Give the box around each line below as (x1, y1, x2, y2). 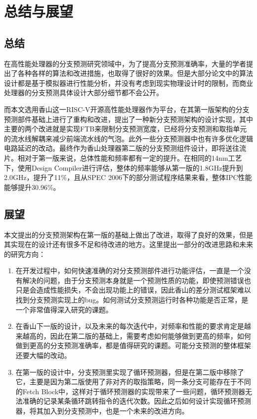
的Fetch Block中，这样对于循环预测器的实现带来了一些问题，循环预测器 (15, 386, 246, 396)
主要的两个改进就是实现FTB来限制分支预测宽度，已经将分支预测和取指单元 (4, 123, 247, 134)
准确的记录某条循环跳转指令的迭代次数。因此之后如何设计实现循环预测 (22, 396, 251, 406)
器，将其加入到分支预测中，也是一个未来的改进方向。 (15, 406, 189, 416)
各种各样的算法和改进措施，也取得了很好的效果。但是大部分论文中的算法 (17, 68, 253, 78)
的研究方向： (4, 248, 45, 259)
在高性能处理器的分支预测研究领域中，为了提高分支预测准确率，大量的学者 (4, 58, 246, 68)
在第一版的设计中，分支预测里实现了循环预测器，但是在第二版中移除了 (15, 366, 244, 377)
